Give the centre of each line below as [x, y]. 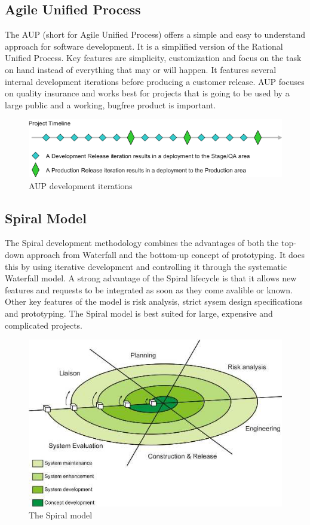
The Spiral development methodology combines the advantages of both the [142, 243]
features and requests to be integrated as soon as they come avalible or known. [149, 289]
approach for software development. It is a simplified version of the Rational [144, 46]
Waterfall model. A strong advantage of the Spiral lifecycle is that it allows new [151, 278]
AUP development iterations [81, 185]
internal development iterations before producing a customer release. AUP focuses [155, 81]
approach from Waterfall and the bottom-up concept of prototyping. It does [165, 254]
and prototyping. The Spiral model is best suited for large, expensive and [139, 313]
